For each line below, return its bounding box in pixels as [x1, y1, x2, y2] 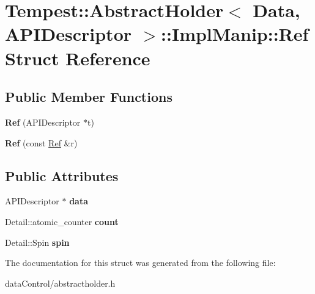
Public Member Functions [5, 87, 172, 106]
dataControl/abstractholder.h [5, 276, 116, 289]
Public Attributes [5, 166, 119, 185]
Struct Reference [5, 45, 150, 70]
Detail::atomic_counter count [5, 215, 119, 228]
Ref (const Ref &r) [5, 136, 78, 149]
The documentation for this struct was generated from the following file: [5, 256, 276, 269]
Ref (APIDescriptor [5, 115, 81, 128]
